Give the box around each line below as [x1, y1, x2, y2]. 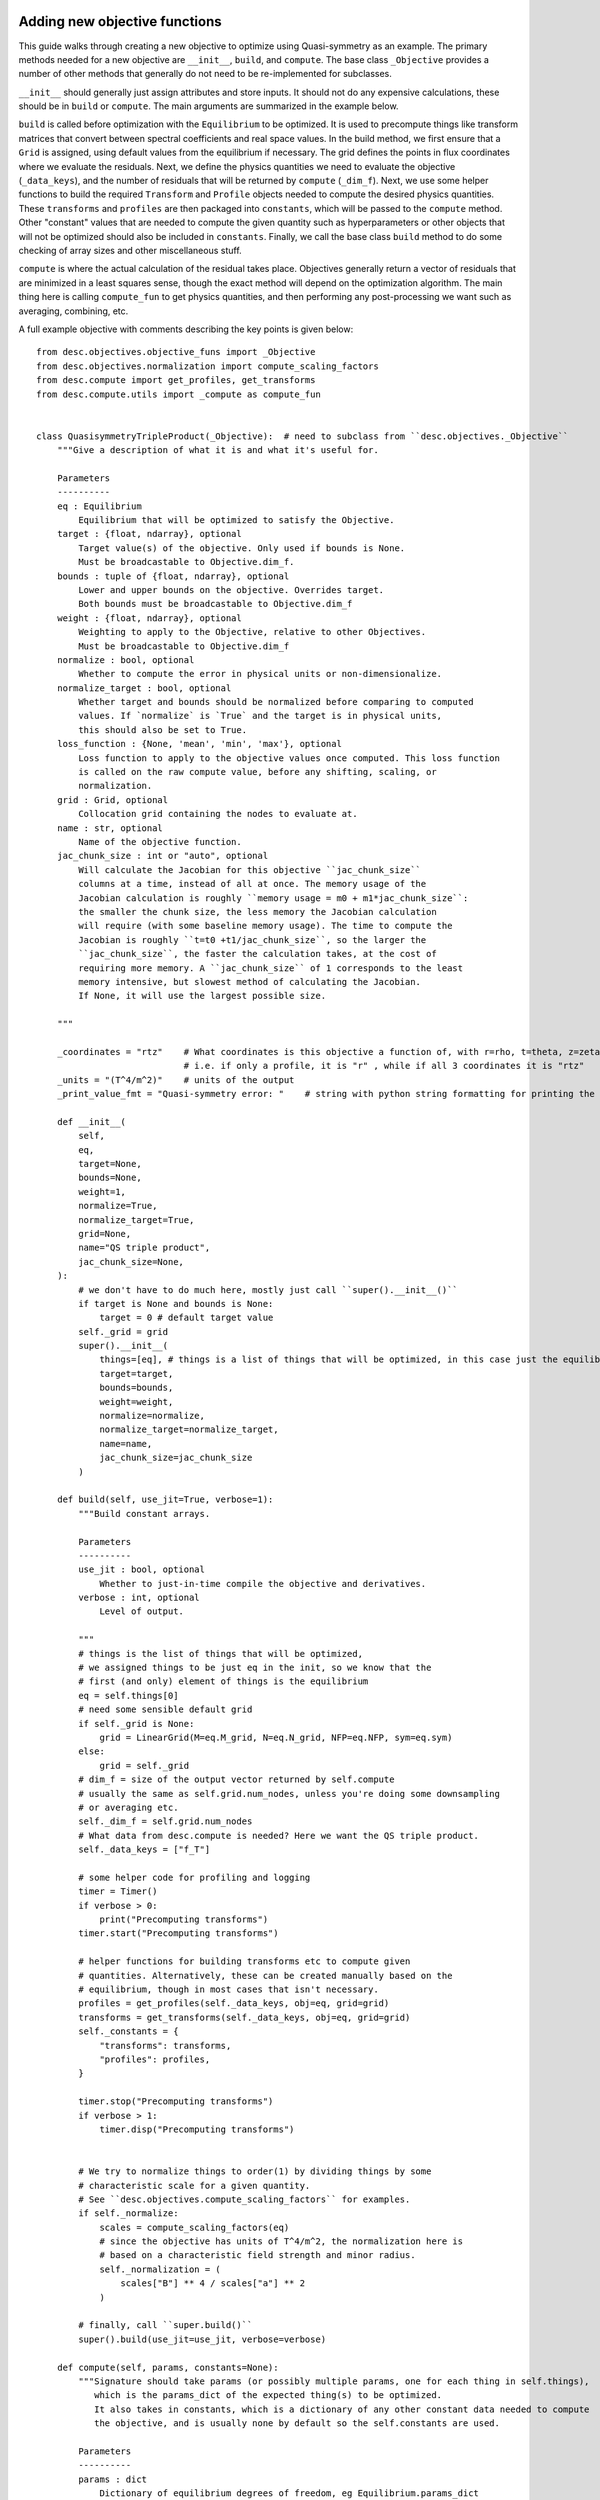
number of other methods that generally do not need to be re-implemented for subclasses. [18, 68, 392, 80]
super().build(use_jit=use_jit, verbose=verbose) [78, 2333, 327, 2345]
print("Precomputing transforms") [99, 1914, 269, 1925]
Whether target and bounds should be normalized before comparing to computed [78, 696, 474, 708]
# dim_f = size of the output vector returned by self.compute [78, 1774, 395, 1785]
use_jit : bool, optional [78, 1564, 205, 1575]
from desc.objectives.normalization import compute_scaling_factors [36, 360, 379, 372]
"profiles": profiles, [99, 2053, 211, 2065]
